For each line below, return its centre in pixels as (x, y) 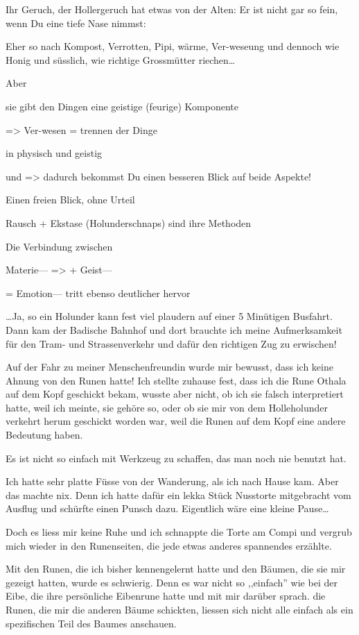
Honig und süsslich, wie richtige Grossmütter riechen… (121, 59)
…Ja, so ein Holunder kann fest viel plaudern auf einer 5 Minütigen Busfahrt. (169, 316)
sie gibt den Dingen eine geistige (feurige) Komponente (122, 106)
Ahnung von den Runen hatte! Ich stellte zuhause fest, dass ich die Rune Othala (176, 380)
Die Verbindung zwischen (59, 246)
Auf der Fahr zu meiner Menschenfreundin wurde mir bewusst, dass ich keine (169, 367)
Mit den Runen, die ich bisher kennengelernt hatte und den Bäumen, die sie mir (176, 569)
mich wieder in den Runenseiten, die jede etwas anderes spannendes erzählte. (169, 545)
